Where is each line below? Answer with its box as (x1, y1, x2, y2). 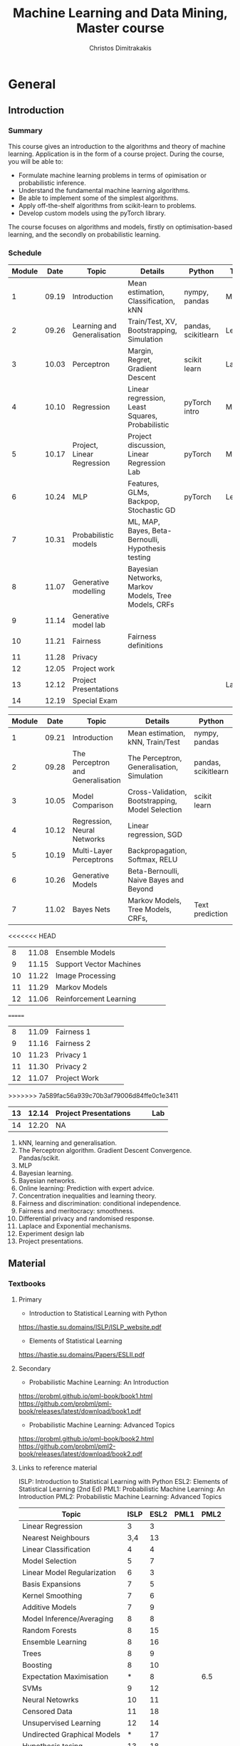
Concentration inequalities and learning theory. (18, 1191, 157, 1200)
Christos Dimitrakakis (89, 43, 152, 52)
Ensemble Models (55, 947, 116, 957)
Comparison (72, 800, 114, 810)
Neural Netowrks (21, 1695, 79, 1705)
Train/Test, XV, (127, 316, 177, 326)
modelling (72, 586, 106, 596)
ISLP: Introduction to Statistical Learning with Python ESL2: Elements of (18, 1477, 229, 1485)
